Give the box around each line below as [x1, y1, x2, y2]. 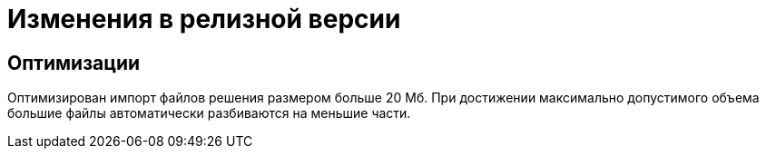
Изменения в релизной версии [7, 4, 401, 34]
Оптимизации [7, 51, 141, 74]
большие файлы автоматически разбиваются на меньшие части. [7, 105, 411, 122]
